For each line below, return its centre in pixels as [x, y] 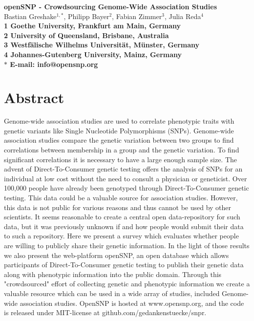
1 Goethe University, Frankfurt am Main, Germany [93, 26]
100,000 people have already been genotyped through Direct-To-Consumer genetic [127, 188]
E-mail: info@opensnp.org [54, 64]
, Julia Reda [183, 16]
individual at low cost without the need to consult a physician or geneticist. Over [126, 178]
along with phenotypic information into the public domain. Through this [113, 274]
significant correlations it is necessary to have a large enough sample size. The [121, 159]
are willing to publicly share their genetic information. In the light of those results [127, 245]
